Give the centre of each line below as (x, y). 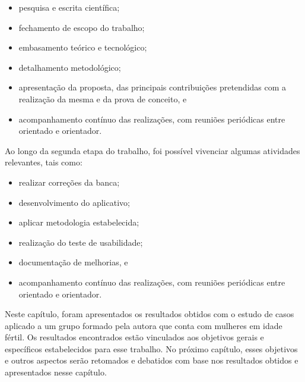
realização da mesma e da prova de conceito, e (103, 98)
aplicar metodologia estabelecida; (79, 222)
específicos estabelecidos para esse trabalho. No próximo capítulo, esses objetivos (151, 348)
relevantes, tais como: (44, 162)
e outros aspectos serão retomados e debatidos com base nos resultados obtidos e (152, 360)
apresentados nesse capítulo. (56, 372)
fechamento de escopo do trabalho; (82, 27)
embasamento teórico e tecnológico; (83, 47)
